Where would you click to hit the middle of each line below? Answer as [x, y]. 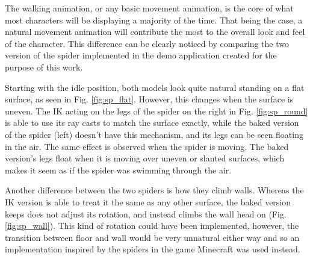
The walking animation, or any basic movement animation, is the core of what [149, 8]
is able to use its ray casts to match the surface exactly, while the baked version [152, 123]
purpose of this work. [44, 67]
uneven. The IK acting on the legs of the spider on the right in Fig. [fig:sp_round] [156, 111]
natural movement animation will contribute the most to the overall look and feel [155, 32]
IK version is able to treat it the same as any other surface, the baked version [148, 201]
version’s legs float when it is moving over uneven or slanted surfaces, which [145, 158]
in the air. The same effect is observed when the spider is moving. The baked [147, 146]
